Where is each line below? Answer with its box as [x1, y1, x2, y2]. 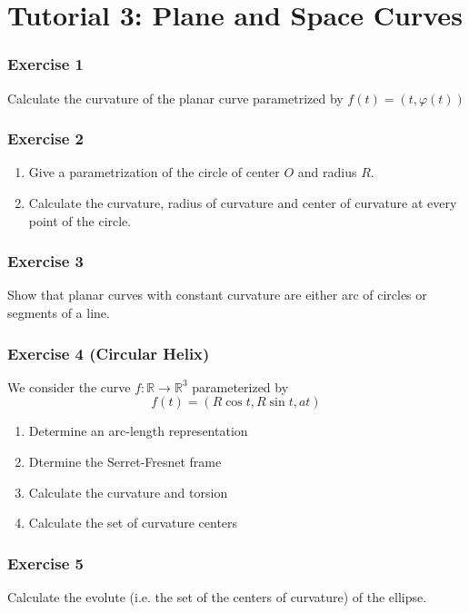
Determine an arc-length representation [28, 421, 248, 440]
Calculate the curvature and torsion [28, 482, 228, 501]
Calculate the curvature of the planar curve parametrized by [7, 88, 344, 107]
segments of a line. [7, 303, 110, 321]
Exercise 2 [7, 127, 84, 150]
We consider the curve [7, 377, 131, 396]
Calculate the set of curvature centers [28, 513, 238, 532]
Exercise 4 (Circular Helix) [7, 341, 210, 364]
